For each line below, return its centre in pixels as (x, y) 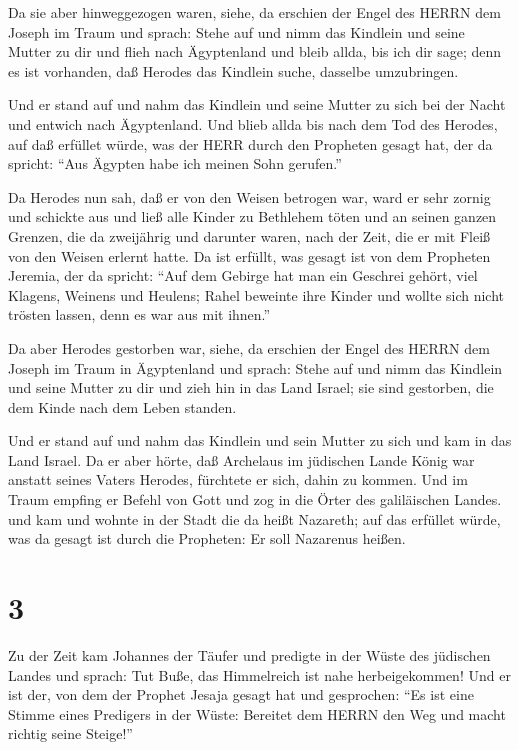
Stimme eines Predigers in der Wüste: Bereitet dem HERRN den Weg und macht (257, 713)
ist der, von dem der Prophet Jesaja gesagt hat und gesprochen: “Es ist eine (241, 694)
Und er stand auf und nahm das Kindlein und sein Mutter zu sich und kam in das (260, 440)
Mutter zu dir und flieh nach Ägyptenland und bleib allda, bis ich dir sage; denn (255, 51)
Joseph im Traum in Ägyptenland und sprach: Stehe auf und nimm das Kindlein (255, 367)
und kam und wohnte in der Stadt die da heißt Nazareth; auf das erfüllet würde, (254, 518)
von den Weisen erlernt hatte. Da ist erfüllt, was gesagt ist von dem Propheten (249, 255)
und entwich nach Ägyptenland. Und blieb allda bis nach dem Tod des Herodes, (253, 123)
